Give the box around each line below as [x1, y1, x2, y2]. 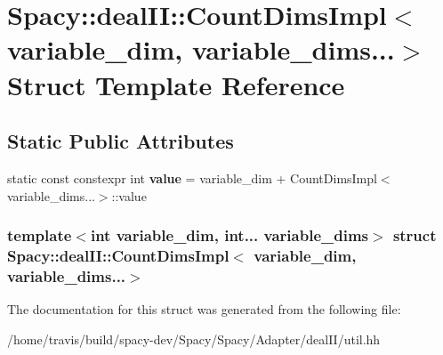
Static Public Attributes [7, 127, 234, 155]
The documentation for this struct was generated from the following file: [7, 300, 401, 319]
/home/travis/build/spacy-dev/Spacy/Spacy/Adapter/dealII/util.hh [7, 329, 381, 348]
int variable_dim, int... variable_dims [90, 224, 368, 246]
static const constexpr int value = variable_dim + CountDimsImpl [7, 168, 377, 187]
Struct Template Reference [7, 66, 345, 102]
